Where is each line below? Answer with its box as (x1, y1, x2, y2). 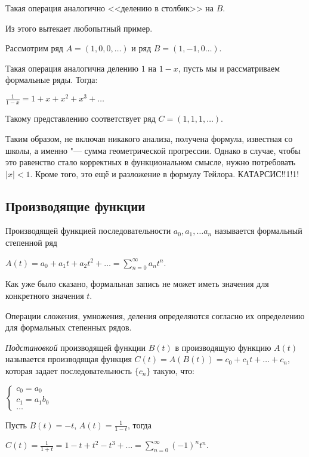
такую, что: (153, 365, 195, 377)
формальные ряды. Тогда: (5, 73, 98, 86)
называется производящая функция (5, 353, 132, 365)
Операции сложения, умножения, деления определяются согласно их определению (5, 309, 305, 322)
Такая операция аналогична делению (5, 61, 138, 74)
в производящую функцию (175, 341, 271, 353)
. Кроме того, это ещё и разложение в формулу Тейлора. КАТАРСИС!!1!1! (30, 167, 299, 180)
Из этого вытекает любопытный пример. (5, 21, 153, 34)
